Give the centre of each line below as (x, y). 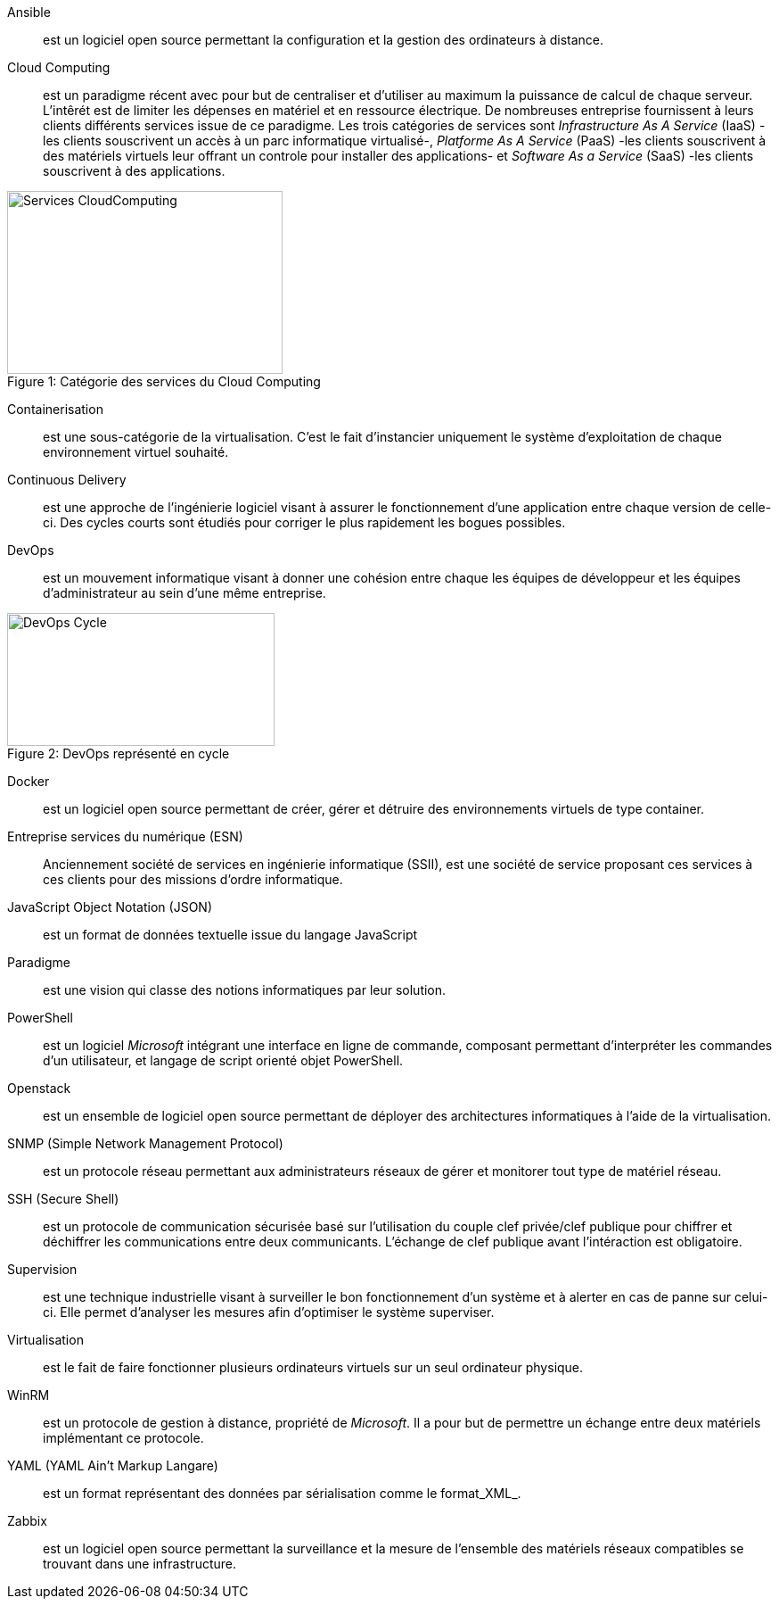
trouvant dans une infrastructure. (140, 1564)
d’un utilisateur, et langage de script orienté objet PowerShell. (223, 1060)
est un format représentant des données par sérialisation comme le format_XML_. (282, 1493)
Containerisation (55, 409)
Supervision (42, 1269)
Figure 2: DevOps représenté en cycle (119, 753)
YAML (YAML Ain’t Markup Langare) (113, 1465)
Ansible (29, 12)
